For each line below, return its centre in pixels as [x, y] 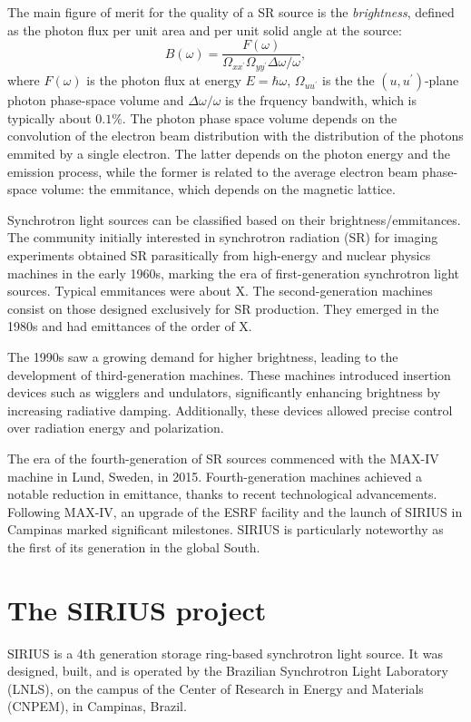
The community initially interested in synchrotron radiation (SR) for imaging [223, 237]
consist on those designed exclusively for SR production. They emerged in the [223, 308]
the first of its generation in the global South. [134, 546]
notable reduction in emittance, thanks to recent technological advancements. [222, 494]
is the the [348, 80]
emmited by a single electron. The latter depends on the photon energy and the [229, 154]
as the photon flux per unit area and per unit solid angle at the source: [205, 29]
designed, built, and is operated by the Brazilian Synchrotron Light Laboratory [228, 671]
